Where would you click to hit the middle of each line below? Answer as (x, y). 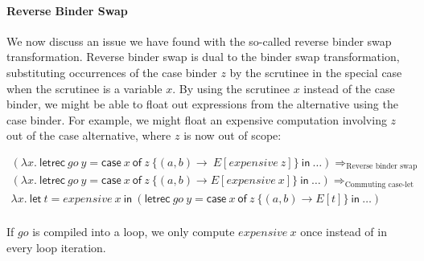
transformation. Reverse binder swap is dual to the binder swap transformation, (203, 57)
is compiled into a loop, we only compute (134, 231)
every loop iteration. (56, 247)
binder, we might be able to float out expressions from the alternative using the (202, 104)
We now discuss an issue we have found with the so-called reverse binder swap (199, 41)
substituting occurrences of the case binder (112, 72)
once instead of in (344, 231)
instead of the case (349, 88)
